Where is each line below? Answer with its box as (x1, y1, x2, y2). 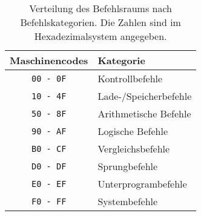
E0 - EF (31, 178, 67, 189)
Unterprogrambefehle (97, 177, 187, 191)
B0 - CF (31, 143, 67, 154)
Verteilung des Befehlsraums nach (29, 1, 172, 15)
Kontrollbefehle (97, 71, 163, 85)
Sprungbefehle (97, 159, 158, 173)
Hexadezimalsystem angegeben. (34, 29, 167, 43)
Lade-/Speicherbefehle (97, 89, 192, 103)
